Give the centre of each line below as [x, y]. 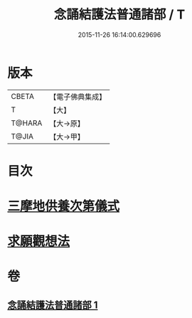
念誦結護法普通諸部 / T [119, 15]
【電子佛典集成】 [78, 97]
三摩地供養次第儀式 [64, 206]
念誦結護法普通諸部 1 [53, 305]
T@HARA [27, 123]
